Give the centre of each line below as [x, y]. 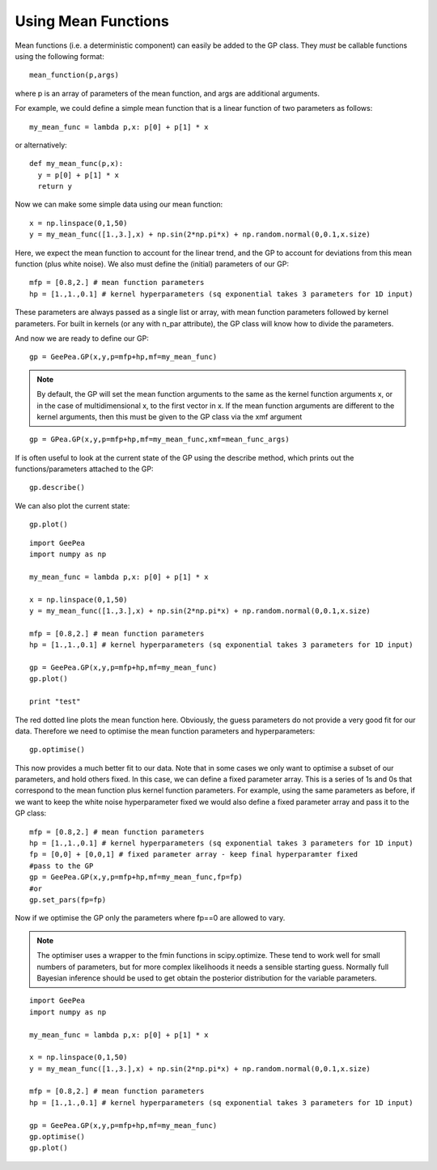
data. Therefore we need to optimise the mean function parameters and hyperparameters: [165, 731]
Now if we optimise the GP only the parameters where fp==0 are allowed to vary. [150, 918]
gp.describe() [57, 487]
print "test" [55, 702]
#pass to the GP [62, 866]
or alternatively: [41, 145]
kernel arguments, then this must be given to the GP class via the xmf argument [170, 416]
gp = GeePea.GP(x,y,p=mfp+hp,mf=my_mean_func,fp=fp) [136, 877]
